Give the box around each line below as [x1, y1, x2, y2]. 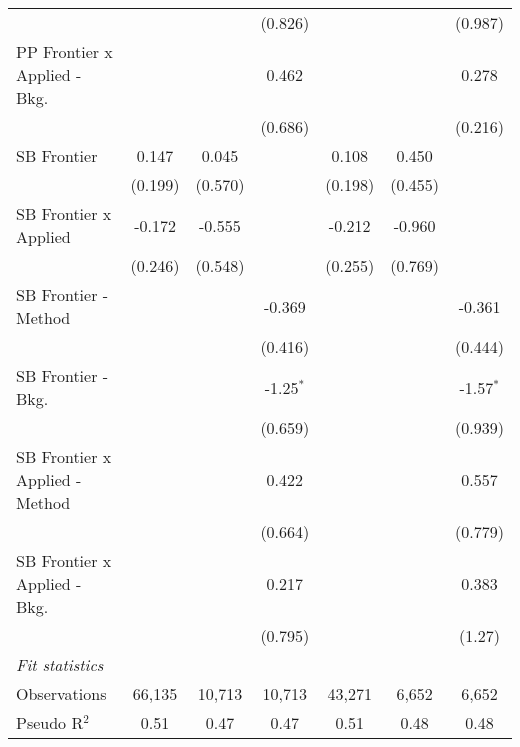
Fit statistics [16, 653, 104, 676]
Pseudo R [16, 711, 84, 734]
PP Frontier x [16, 40, 113, 63]
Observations [16, 682, 107, 705]
